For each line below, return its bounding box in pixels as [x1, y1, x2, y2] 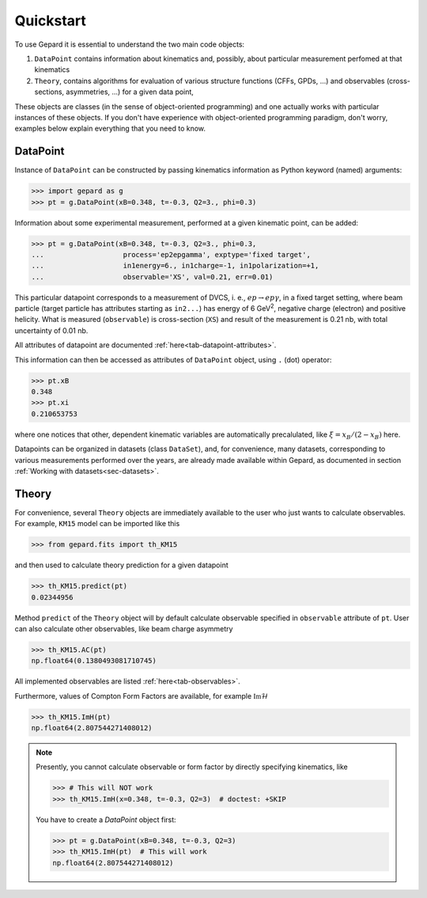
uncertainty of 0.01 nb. [14, 325, 89, 335]
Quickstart [14, 12, 87, 29]
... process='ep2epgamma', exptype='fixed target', [31, 250, 312, 259]
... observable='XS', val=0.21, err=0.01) [31, 272, 274, 281]
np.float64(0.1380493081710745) [31, 657, 157, 665]
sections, [34, 87, 65, 97]
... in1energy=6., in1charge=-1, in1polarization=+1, [31, 261, 319, 271]
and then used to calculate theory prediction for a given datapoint [14, 560, 229, 570]
